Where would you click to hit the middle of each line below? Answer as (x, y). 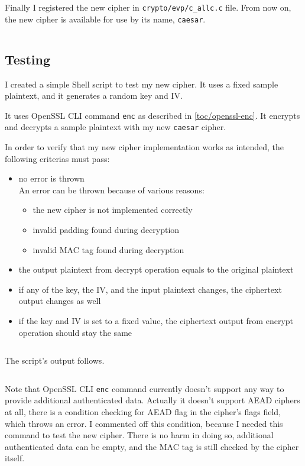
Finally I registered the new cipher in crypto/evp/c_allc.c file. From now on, (148, 7)
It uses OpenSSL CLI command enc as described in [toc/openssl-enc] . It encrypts (152, 115)
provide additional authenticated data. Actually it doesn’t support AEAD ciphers (152, 400)
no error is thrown (51, 178)
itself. (15, 458)
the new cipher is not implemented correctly (113, 210)
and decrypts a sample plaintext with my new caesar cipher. (116, 127)
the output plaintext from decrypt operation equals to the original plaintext (156, 269)
